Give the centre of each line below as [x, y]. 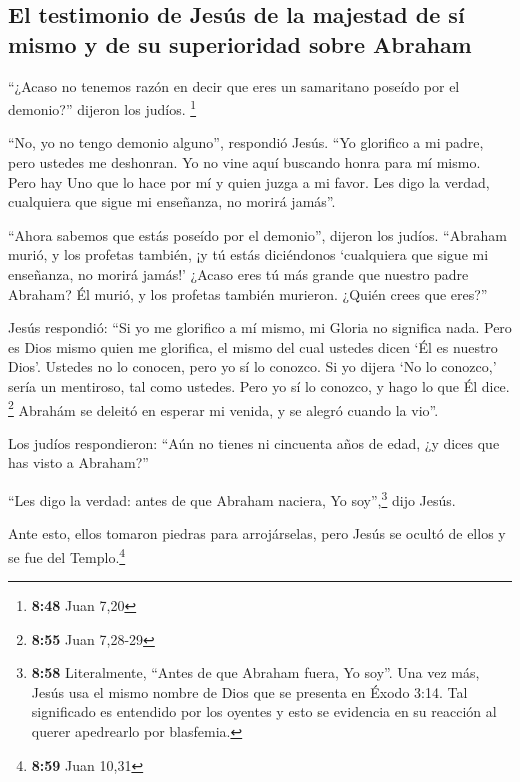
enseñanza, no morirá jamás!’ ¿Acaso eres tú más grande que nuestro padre [238, 274]
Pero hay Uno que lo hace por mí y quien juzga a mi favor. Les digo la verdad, [249, 181]
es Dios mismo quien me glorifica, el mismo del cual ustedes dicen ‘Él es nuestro [253, 346]
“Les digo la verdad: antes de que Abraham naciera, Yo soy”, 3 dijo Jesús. [232, 498]
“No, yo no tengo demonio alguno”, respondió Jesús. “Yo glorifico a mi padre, [246, 142]
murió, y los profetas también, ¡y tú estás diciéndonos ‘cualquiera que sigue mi [248, 254]
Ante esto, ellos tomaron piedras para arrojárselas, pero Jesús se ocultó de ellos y [257, 533]
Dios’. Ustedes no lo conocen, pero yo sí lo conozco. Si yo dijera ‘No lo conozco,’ [252, 366]
